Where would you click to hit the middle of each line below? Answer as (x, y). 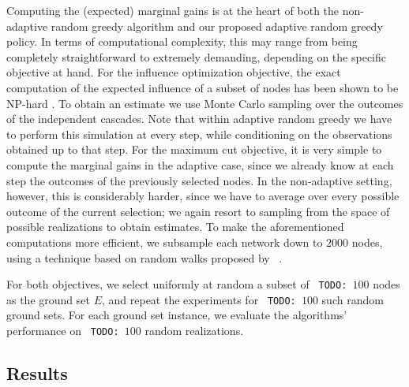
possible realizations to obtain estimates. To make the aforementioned (175, 227)
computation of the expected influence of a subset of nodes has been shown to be (203, 87)
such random (353, 299)
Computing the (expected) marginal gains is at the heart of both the (173, 10)
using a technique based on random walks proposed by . (144, 257)
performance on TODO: (63, 330)
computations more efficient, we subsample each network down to (165, 242)
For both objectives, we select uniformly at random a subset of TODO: (177, 284)
